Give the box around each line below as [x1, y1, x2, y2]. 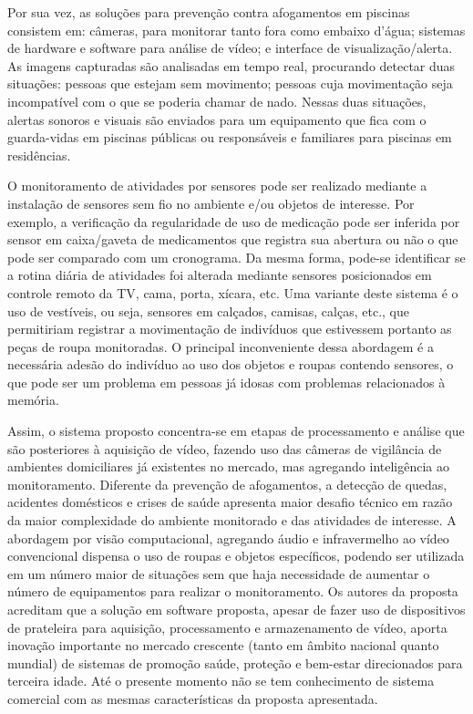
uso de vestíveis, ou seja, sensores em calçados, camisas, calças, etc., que [7, 301, 409, 320]
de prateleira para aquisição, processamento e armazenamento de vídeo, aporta [7, 617, 447, 636]
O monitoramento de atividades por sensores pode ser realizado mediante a [7, 176, 427, 195]
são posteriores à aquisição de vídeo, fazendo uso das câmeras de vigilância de [7, 439, 442, 458]
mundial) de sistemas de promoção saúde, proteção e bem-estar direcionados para [7, 653, 463, 672]
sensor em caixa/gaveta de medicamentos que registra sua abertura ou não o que [7, 230, 458, 249]
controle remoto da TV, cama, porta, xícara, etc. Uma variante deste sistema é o [7, 283, 458, 302]
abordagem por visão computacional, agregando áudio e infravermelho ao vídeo [7, 528, 449, 547]
